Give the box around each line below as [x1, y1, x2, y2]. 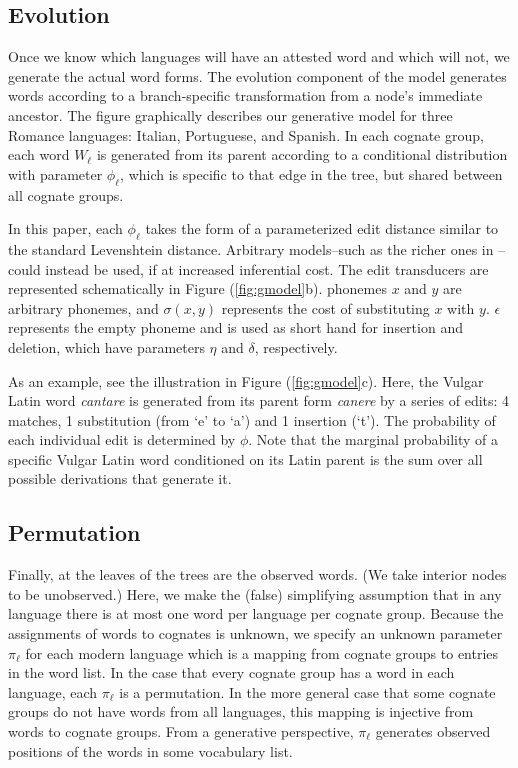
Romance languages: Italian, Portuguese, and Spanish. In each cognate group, [8, 124, 484, 145]
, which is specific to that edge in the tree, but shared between [120, 163, 503, 184]
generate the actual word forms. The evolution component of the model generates [8, 65, 507, 86]
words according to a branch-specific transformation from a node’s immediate [8, 85, 483, 106]
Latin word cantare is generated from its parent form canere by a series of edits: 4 [8, 390, 510, 411]
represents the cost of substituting [221, 297, 430, 318]
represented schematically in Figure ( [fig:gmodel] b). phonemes [8, 278, 387, 299]
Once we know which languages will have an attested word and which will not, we [8, 46, 510, 67]
